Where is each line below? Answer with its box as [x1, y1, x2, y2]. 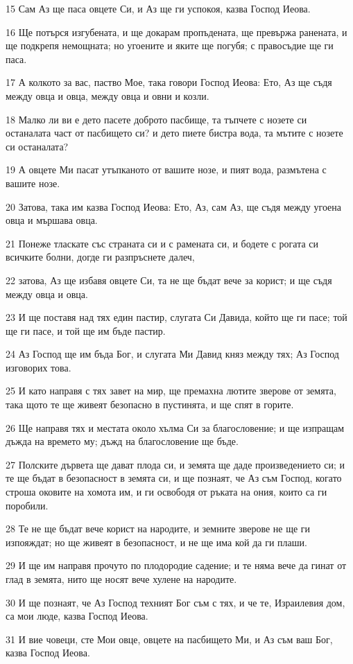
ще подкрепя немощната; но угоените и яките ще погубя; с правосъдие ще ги [6, 38, 334, 53]
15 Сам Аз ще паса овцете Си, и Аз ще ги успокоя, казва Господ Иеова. [6, 1, 311, 15]
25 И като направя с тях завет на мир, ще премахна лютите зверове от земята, [6, 383, 336, 398]
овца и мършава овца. [6, 213, 98, 227]
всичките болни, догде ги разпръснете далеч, [6, 250, 195, 264]
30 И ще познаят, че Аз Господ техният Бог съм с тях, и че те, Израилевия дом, [6, 595, 345, 609]
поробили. [6, 498, 49, 512]
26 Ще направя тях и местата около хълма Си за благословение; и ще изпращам [6, 420, 345, 435]
